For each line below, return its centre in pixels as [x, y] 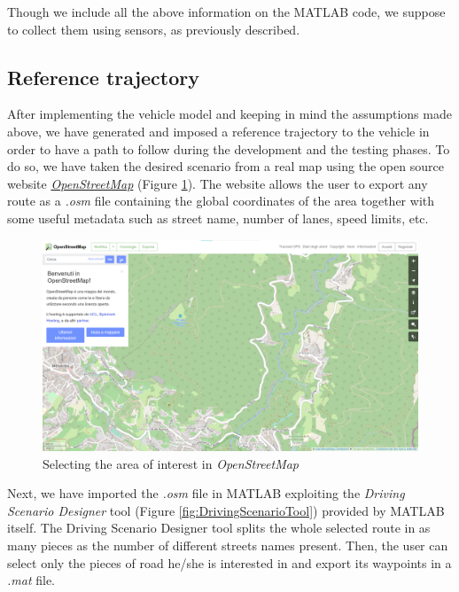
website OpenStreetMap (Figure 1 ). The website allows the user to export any [218, 183]
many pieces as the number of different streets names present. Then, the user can [228, 545]
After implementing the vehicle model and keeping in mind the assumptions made [229, 114]
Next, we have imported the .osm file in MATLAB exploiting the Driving [206, 493]
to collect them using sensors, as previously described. [154, 29]
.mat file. [31, 580]
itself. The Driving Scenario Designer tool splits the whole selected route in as [219, 528]
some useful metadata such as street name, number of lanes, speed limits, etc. [218, 218]
